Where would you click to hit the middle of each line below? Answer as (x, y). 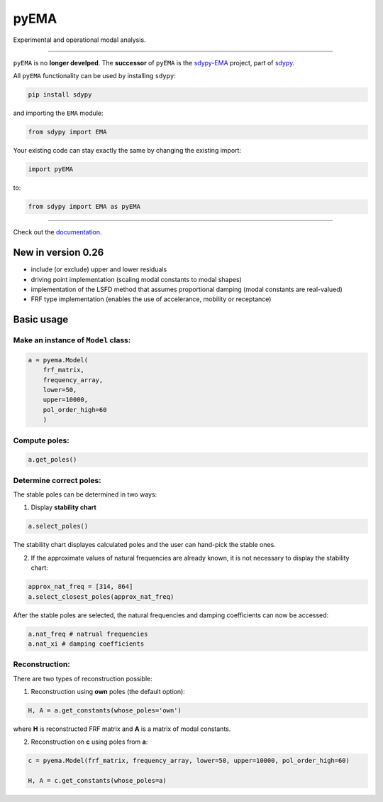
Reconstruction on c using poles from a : (89, 742)
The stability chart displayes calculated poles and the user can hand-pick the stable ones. (144, 545)
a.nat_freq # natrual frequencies (88, 634)
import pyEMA (51, 169)
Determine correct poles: (57, 480)
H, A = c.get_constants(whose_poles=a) (97, 781)
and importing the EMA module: (58, 113)
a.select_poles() (58, 526)
